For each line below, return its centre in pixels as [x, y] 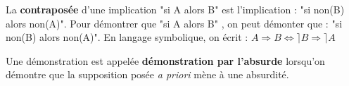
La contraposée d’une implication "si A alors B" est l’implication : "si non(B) [175, 9]
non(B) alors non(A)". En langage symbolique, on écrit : [127, 37]
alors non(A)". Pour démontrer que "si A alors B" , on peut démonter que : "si [174, 23]
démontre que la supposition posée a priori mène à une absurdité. [147, 74]
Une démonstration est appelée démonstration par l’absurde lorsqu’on [165, 60]
